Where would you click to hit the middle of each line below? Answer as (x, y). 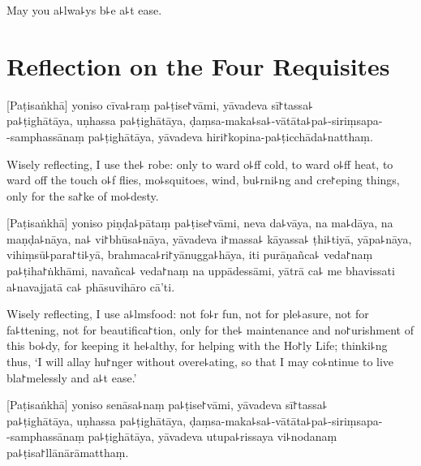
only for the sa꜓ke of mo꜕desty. (83, 195)
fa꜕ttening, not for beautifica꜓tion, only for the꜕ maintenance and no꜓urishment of (210, 329)
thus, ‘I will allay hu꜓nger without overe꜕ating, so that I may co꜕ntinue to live (200, 362)
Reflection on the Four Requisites (198, 65)
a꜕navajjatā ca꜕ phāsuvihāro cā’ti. (91, 286)
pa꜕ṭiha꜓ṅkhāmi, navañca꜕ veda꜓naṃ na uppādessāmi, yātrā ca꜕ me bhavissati (201, 271)
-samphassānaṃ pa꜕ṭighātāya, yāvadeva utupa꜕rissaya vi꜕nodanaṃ (172, 436)
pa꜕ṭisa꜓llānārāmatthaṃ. (68, 452)
